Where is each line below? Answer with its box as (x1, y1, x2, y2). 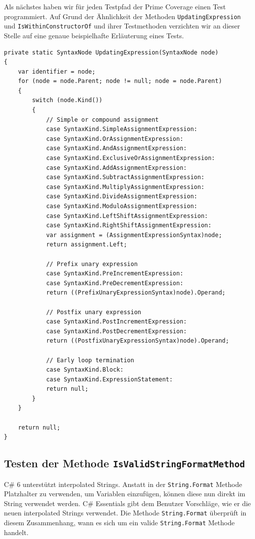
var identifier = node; (18, 68, 96, 75)
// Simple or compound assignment (46, 116, 159, 123)
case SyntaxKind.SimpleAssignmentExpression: (46, 126, 198, 133)
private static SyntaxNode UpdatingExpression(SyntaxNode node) (4, 49, 219, 56)
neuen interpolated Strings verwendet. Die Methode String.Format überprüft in (4, 508, 247, 518)
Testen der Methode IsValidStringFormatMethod (4, 456, 245, 471)
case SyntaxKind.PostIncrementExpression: (46, 318, 187, 325)
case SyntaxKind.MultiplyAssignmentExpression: (46, 183, 205, 190)
